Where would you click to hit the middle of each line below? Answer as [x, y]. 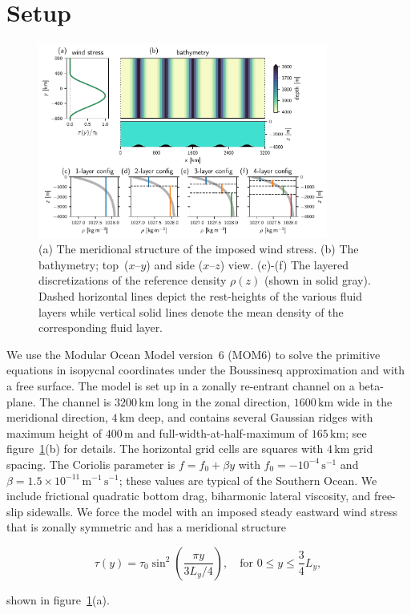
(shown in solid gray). [318, 280]
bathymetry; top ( [84, 264]
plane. [21, 401]
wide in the [365, 401]
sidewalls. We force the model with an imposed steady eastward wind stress [212, 511]
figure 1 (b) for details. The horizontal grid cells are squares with [165, 448]
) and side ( [175, 264]
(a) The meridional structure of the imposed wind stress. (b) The [199, 249]
